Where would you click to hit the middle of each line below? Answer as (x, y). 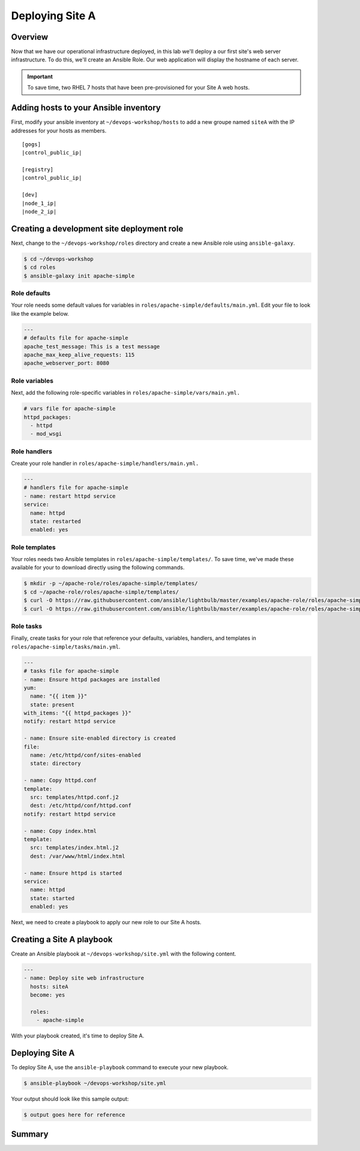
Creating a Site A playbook (62, 939)
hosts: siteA (49, 987)
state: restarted (55, 521)
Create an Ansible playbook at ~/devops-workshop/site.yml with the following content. (124, 954)
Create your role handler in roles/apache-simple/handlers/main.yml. (105, 464)
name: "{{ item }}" (59, 696)
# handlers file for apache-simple (76, 488)
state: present (52, 704)
